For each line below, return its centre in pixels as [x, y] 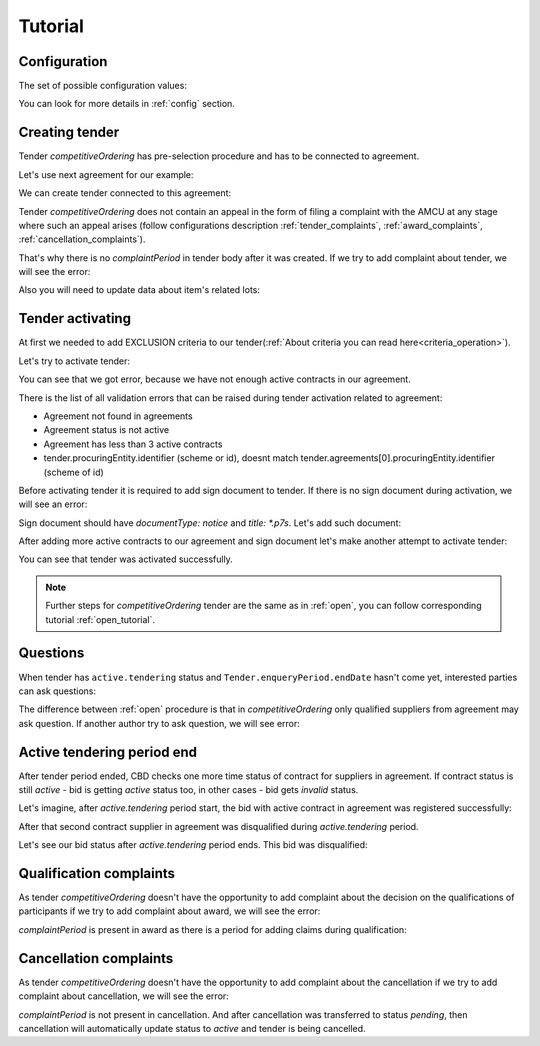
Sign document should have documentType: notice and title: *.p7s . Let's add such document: [210, 522]
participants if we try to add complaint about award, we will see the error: [169, 911]
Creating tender [69, 132]
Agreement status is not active [106, 430]
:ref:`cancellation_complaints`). [82, 239]
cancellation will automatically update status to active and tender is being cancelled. [192, 1028]
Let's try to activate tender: [74, 361]
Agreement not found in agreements [118, 416]
